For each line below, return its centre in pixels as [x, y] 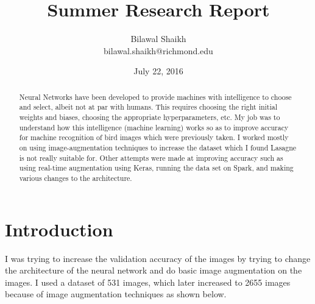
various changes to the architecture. [76, 178]
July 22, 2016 [158, 71]
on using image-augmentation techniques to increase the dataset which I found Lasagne [158, 147]
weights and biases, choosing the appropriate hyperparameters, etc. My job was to [150, 117]
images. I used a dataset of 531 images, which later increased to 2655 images [148, 282]
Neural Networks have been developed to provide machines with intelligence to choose [155, 97]
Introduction [59, 229]
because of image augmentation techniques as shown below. [116, 294]
